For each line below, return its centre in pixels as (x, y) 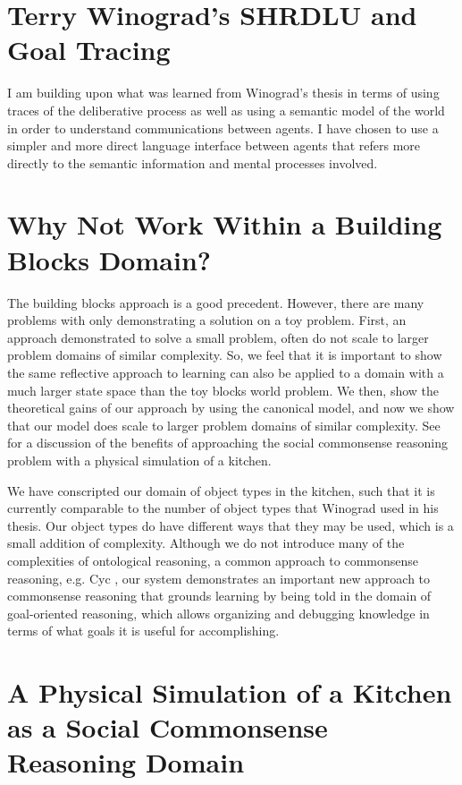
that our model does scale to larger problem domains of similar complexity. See (224, 425)
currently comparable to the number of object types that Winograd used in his (223, 508)
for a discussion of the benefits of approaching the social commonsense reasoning (228, 443)
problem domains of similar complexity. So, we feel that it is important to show (225, 355)
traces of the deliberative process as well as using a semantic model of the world (226, 110)
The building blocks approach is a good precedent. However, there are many (216, 302)
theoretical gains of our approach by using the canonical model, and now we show (231, 408)
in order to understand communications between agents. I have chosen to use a (223, 128)
